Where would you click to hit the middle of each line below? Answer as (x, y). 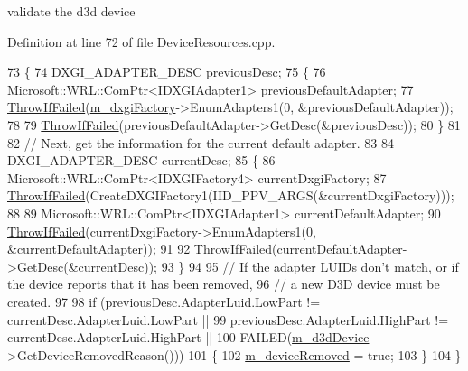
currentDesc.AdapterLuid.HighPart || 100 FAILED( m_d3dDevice (188, 337)
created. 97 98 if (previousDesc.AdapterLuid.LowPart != (164, 301)
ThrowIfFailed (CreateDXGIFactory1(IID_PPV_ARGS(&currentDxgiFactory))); (231, 195)
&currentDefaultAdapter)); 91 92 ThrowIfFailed (140, 249)
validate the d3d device (71, 11)
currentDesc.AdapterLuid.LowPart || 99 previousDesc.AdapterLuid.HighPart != (228, 319)
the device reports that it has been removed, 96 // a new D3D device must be (224, 284)
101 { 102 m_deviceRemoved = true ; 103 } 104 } (325, 354)
